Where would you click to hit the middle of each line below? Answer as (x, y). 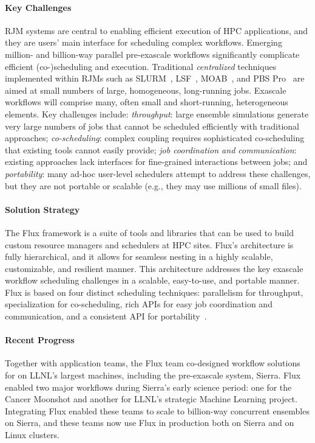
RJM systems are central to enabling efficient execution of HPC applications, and (157, 30)
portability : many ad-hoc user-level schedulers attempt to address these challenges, (158, 173)
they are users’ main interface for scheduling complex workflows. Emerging (144, 42)
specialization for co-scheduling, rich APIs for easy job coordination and (139, 304)
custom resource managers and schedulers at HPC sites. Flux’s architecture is (149, 244)
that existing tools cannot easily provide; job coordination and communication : (151, 149)
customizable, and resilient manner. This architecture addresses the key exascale (154, 268)
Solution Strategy (42, 209)
